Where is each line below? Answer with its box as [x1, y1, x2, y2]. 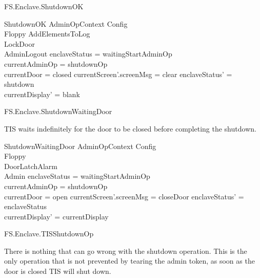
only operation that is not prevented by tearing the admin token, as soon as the [4, 255, 255, 266]
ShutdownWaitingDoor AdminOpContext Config [4, 140, 156, 151]
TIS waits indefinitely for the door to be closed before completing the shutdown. [4, 123, 256, 134]
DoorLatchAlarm [4, 160, 57, 171]
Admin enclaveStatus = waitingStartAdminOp [4, 171, 150, 181]
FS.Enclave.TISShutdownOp [4, 228, 94, 239]
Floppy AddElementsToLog [4, 28, 90, 39]
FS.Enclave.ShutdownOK [4, 1, 84, 11]
